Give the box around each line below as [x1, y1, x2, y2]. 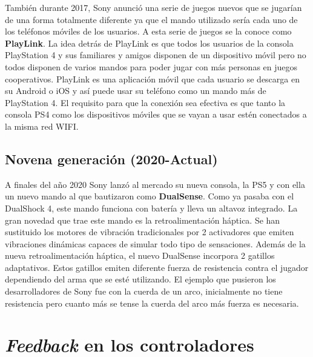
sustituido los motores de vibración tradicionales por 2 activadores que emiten [5, 225, 294, 238]
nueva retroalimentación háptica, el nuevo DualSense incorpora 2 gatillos [5, 249, 275, 262]
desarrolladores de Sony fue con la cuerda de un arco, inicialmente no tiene [5, 285, 283, 298]
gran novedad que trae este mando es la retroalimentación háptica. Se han [5, 213, 280, 226]
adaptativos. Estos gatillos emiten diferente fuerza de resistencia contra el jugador [5, 261, 309, 273]
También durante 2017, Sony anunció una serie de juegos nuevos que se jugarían [5, 1, 302, 13]
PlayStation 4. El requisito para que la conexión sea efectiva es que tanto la [5, 96, 286, 108]
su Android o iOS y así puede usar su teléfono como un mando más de [5, 84, 266, 97]
